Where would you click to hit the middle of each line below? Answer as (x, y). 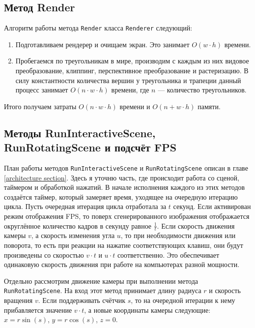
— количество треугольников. (202, 90)
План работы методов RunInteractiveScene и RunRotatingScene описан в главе (126, 168)
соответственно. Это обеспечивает (168, 254)
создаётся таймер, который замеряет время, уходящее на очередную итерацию (121, 196)
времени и (135, 106)
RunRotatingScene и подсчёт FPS (90, 147)
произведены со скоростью (44, 254)
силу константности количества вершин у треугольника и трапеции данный (128, 80)
